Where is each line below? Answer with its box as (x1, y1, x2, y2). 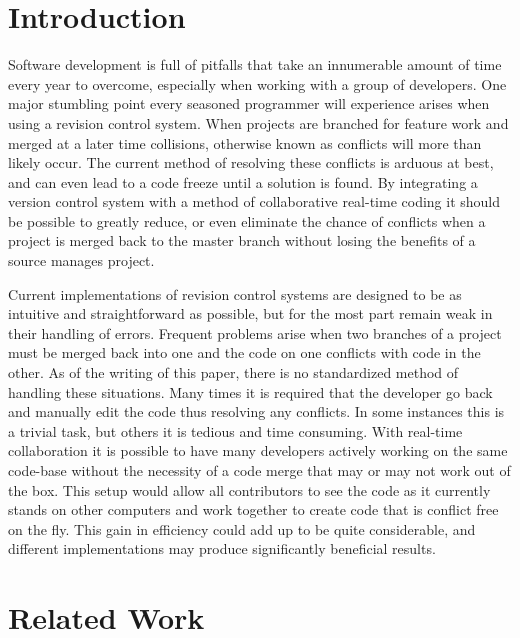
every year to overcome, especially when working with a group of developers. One (8, 73, 507, 94)
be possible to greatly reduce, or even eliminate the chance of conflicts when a (8, 210, 486, 231)
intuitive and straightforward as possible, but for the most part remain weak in (8, 303, 493, 324)
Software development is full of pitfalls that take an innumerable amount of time (8, 54, 502, 75)
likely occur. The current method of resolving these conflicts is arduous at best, (8, 152, 494, 173)
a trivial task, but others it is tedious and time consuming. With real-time (8, 420, 463, 441)
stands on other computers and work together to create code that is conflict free (8, 499, 499, 520)
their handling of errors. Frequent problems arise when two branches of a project (8, 322, 502, 343)
